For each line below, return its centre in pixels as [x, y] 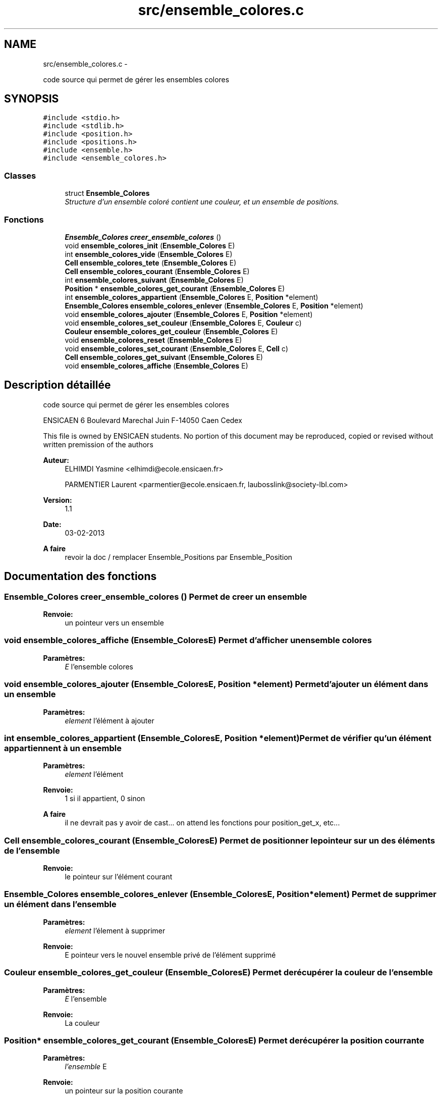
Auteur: [56, 460]
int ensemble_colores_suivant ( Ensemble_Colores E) [154, 280]
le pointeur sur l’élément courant [119, 877]
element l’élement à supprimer [115, 930]
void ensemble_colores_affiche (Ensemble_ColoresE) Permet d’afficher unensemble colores [188, 640]
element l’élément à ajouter [109, 720]
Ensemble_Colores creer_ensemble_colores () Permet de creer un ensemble [156, 596]
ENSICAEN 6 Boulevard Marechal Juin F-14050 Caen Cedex [143, 420]
